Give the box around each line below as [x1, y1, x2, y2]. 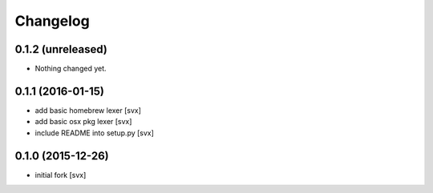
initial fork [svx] [34, 170, 87, 179]
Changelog [14, 12, 90, 30]
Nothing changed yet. [34, 64, 107, 74]
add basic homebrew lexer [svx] [34, 105, 142, 115]
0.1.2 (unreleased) [14, 42, 107, 56]
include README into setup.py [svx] [34, 128, 154, 138]
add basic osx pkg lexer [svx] [34, 117, 132, 127]
